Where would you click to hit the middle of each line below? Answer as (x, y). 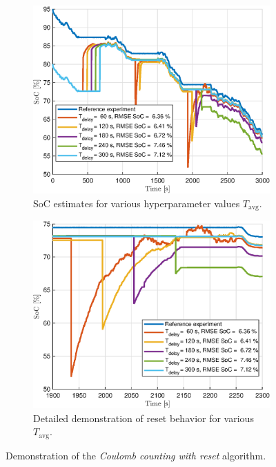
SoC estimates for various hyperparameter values (137, 203)
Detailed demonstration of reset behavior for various (144, 418)
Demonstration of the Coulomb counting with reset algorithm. (136, 455)
